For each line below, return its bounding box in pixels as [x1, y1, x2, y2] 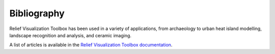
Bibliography [9, 8, 65, 19]
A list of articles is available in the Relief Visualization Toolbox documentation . [9, 42, 173, 48]
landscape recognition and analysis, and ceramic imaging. [9, 32, 132, 38]
